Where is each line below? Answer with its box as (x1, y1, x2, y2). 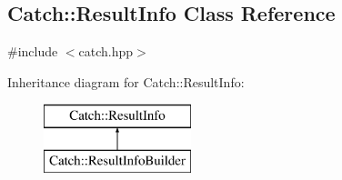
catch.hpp (78, 42, 134, 61)
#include (7, 42, 58, 61)
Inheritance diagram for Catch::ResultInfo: (7, 72, 245, 91)
